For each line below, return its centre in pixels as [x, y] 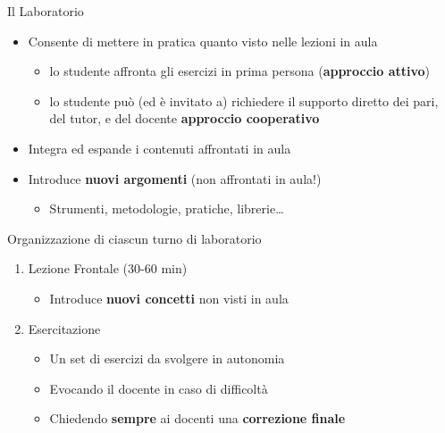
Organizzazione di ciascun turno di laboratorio [134, 238]
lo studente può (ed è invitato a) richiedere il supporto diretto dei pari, [244, 100]
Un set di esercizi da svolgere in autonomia [167, 358]
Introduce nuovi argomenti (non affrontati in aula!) [175, 178]
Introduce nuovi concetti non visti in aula [169, 298]
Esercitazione [64, 328]
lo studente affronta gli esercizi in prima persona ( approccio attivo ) [240, 71]
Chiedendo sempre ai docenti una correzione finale [197, 418]
